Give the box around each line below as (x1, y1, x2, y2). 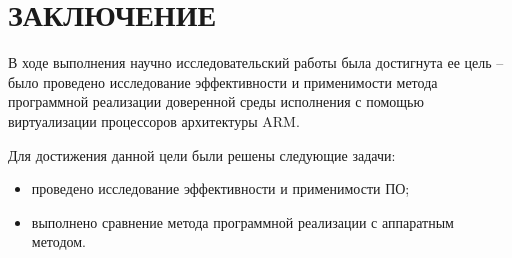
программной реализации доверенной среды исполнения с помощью (8, 91, 424, 112)
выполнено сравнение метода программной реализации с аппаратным (31, 211, 454, 232)
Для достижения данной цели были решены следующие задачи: (8, 144, 396, 165)
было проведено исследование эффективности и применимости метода (8, 71, 438, 92)
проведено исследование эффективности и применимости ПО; (31, 178, 410, 199)
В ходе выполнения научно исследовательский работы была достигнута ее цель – (8, 52, 504, 73)
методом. (31, 231, 87, 252)
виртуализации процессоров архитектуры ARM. (8, 110, 300, 131)
